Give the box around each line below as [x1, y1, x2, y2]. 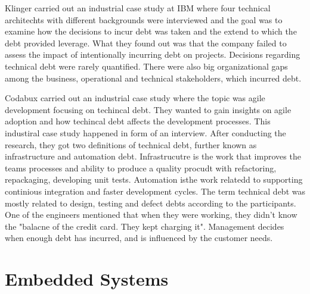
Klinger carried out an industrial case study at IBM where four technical [5, 2, 271, 14]
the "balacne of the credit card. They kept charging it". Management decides [5, 220, 284, 232]
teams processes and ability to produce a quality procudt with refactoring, [5, 161, 277, 174]
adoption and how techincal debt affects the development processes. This [5, 115, 271, 127]
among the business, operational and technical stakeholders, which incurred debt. [5, 71, 302, 84]
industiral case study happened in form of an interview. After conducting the [5, 126, 286, 139]
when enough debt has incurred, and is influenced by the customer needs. [5, 232, 273, 244]
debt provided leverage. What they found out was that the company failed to [5, 36, 287, 49]
